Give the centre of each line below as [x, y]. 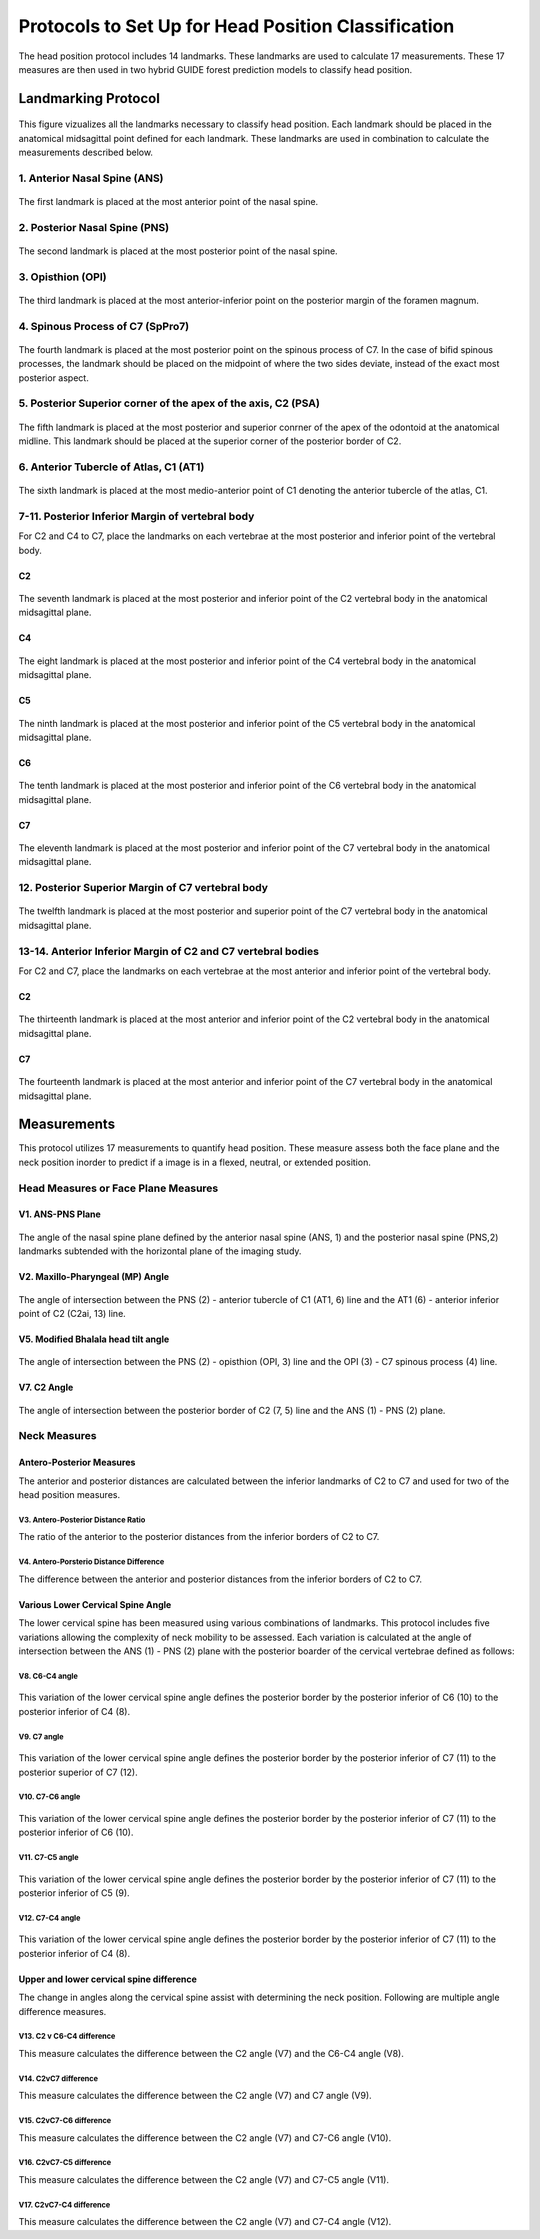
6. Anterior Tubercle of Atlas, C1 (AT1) [111, 467]
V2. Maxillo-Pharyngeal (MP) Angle [94, 1277]
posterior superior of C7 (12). [78, 1772]
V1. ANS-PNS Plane [60, 1214]
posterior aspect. [53, 377]
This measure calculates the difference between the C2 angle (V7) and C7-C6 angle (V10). [205, 2137]
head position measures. [69, 1495]
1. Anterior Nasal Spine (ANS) [91, 178]
